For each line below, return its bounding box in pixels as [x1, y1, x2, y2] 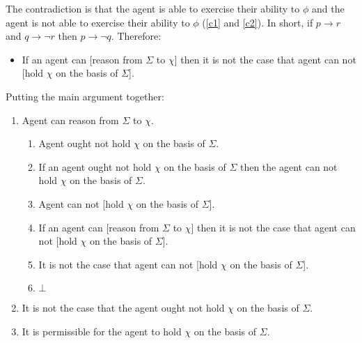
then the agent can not [239, 159, 338, 174]
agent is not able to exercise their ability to [6, 15, 190, 29]
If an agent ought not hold [38, 159, 152, 174]
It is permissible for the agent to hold [22, 323, 182, 338]
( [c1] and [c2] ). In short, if [202, 15, 313, 29]
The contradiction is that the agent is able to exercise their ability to [6, 1, 300, 15]
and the [311, 1, 345, 15]
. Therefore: [111, 29, 162, 43]
